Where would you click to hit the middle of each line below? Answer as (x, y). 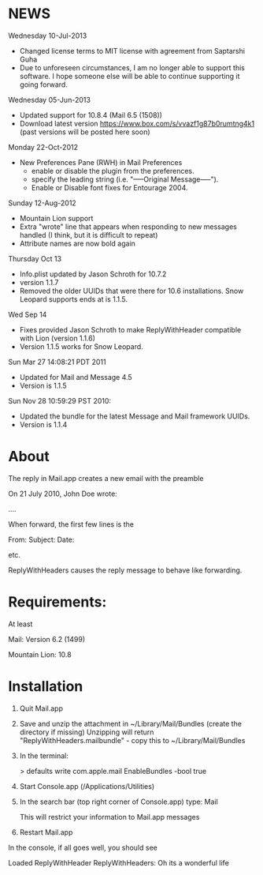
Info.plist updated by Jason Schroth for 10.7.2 (93, 274)
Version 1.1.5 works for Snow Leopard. (81, 346)
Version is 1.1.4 (43, 424)
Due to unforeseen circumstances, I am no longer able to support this (132, 67)
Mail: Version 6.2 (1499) (47, 639)
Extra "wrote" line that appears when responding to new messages (128, 227)
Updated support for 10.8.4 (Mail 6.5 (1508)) (91, 115)
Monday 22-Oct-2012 (43, 147)
